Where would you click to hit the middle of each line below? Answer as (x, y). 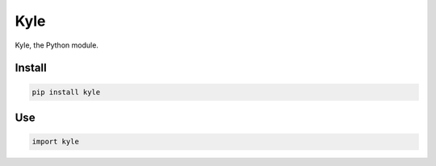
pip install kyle (66, 92)
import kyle (56, 142)
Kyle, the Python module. (57, 45)
